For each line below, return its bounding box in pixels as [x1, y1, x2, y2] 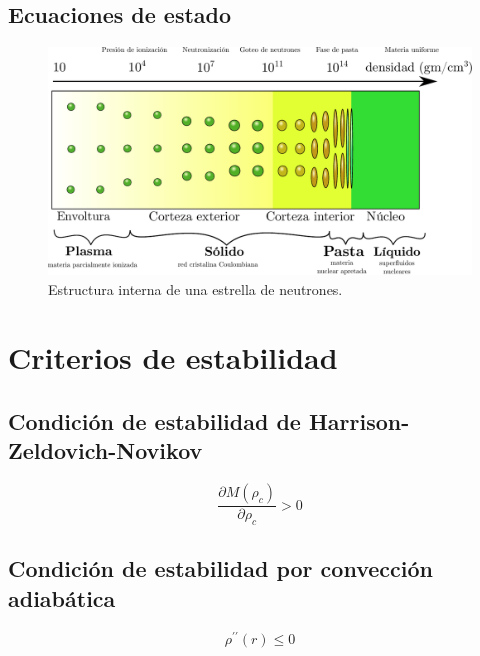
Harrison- [308, 405, 410, 436]
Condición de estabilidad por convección [8, 553, 433, 584]
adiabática [8, 582, 116, 613]
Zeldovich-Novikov [8, 435, 203, 466]
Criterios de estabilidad [8, 337, 338, 378]
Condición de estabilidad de [8, 405, 301, 436]
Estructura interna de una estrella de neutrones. [48, 278, 343, 299]
